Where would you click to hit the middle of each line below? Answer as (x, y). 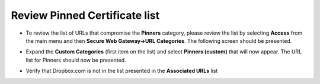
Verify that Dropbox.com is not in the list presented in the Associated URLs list (122, 71)
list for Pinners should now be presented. (76, 60)
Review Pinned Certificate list (85, 15)
